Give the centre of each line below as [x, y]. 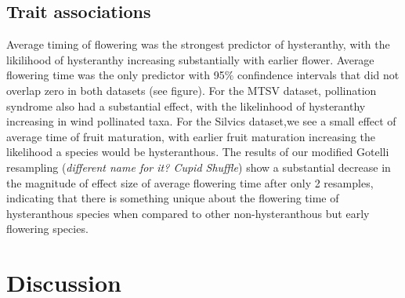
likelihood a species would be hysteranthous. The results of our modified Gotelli [198, 152]
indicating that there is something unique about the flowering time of [173, 198]
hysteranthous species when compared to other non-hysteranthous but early [188, 213]
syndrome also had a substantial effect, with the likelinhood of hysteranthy [186, 105]
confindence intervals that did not [318, 75]
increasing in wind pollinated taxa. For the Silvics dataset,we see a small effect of [201, 121]
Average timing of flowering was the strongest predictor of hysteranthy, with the [198, 44]
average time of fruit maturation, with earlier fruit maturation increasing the [191, 136]
